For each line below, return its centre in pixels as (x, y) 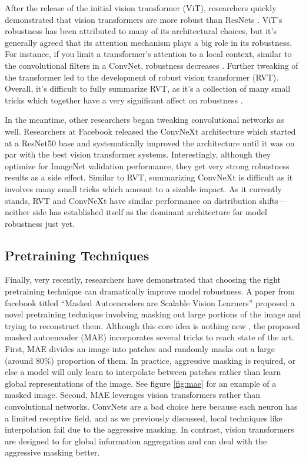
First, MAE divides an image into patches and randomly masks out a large (140, 349)
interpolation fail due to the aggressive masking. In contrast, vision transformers (149, 429)
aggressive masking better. (52, 452)
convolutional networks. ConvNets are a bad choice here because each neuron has (151, 406)
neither (17, 212)
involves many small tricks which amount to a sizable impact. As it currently (144, 188)
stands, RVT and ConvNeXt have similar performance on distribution (131, 200)
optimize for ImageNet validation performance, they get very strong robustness (147, 165)
